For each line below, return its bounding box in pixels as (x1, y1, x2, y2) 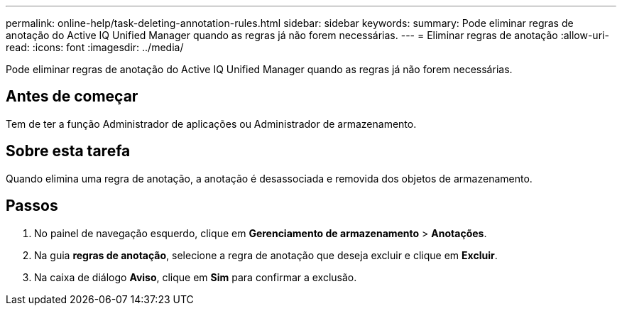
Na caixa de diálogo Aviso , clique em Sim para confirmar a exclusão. (34, 271, 357, 283)
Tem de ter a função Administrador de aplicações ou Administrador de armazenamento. (6, 117, 417, 130)
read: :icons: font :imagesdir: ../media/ (6, 41, 184, 53)
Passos (6, 197, 58, 215)
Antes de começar (6, 87, 138, 106)
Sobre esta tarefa (6, 142, 131, 160)
